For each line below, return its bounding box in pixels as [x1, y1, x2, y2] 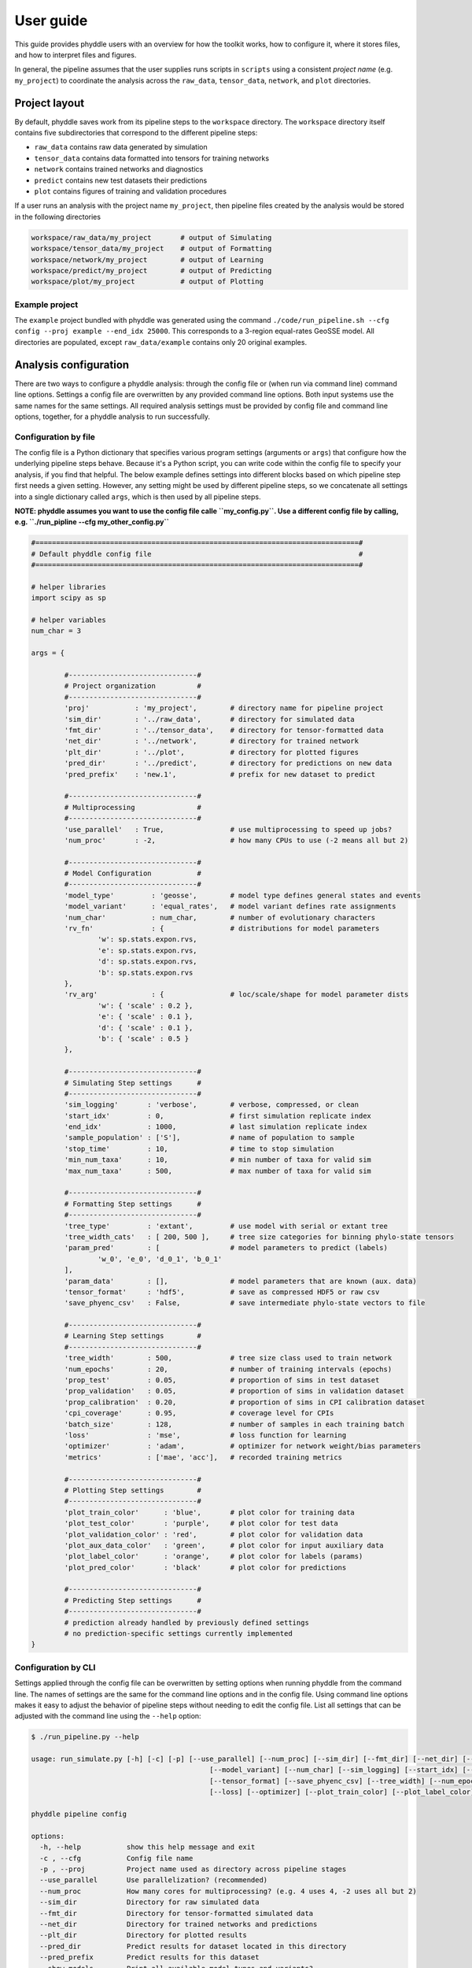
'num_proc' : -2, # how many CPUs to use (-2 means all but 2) [64, 835, 409, 845]
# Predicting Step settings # [64, 1596, 202, 1605]
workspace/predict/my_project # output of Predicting [31, 266, 272, 275]
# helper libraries [31, 583, 106, 591]
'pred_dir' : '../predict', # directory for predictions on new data [64, 759, 393, 768]
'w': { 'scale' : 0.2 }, [97, 1001, 194, 1010]
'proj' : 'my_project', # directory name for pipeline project [64, 704, 385, 712]
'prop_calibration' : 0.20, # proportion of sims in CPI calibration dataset [64, 1397, 426, 1407]
